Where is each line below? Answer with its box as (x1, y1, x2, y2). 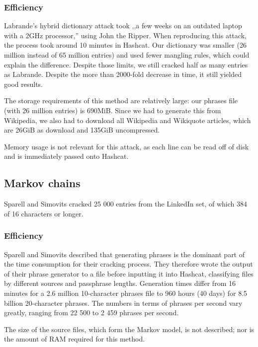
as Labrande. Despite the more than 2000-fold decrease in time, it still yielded (4, 69, 242, 79)
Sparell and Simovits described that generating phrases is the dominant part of (4, 249, 245, 259)
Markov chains (4, 175, 81, 191)
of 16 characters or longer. (4, 208, 84, 218)
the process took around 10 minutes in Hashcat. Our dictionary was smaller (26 (4, 40, 247, 50)
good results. (4, 78, 43, 89)
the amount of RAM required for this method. (4, 334, 145, 344)
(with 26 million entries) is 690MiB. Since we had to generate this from (4, 105, 221, 115)
